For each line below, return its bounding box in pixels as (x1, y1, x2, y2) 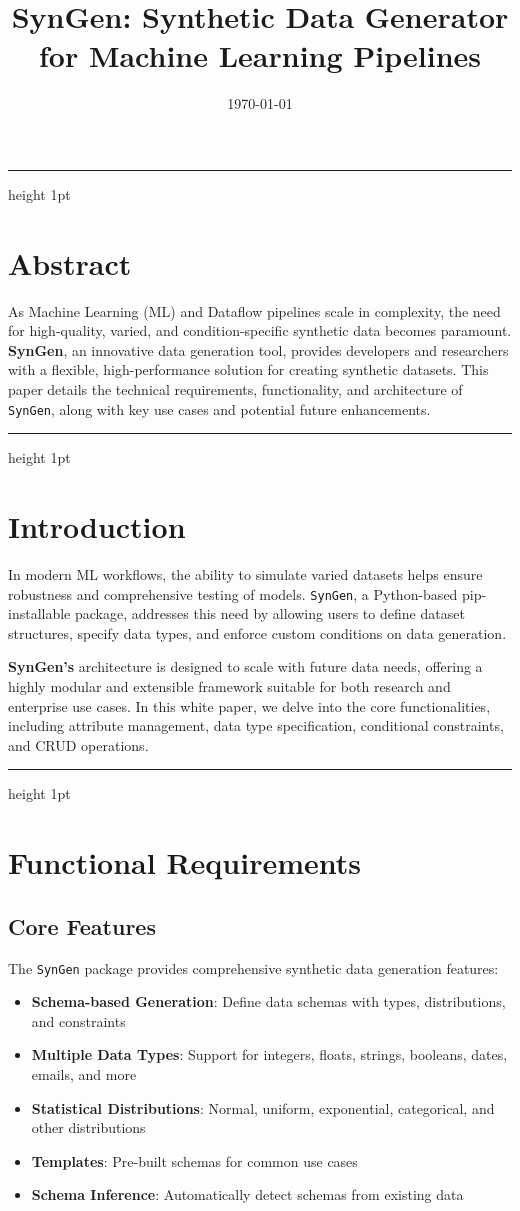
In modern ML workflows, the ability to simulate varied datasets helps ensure (8, 563, 483, 584)
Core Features (8, 910, 156, 941)
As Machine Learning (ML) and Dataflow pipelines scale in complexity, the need (8, 300, 501, 321)
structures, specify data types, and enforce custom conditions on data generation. (8, 622, 507, 643)
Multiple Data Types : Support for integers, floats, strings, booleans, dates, (31, 1044, 508, 1065)
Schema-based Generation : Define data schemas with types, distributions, (31, 991, 506, 1012)
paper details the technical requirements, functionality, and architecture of (8, 379, 463, 399)
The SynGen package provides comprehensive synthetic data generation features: (8, 957, 499, 978)
